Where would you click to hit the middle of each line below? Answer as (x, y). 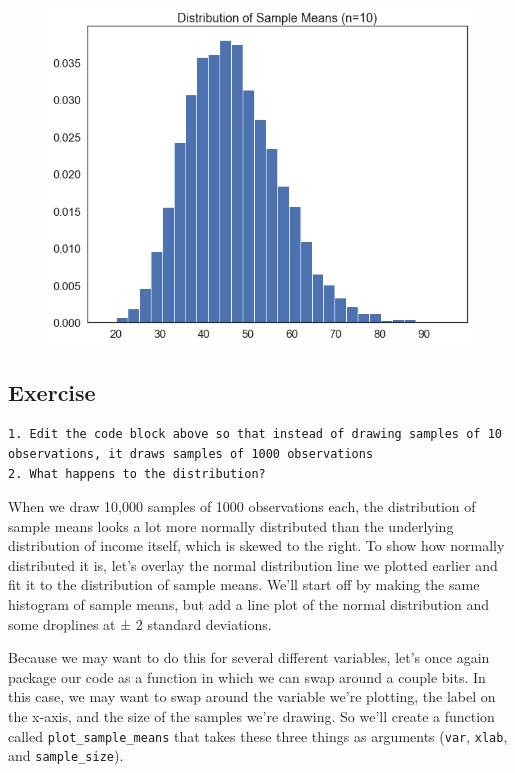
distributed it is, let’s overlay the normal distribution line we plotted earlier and (253, 564)
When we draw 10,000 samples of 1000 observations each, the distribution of (242, 506)
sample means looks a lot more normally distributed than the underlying (231, 525)
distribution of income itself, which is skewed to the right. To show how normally (256, 545)
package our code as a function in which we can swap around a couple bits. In (247, 676)
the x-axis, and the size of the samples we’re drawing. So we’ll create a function (251, 716)
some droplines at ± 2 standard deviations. (140, 623)
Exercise (52, 391)
